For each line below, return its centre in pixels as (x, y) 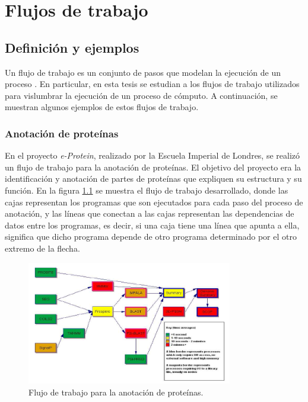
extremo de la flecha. (42, 248)
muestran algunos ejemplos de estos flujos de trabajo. (102, 107)
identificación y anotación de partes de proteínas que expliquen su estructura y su (153, 179)
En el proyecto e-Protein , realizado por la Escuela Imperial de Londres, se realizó (153, 155)
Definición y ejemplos (72, 47)
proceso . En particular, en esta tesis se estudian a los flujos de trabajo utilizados (152, 84)
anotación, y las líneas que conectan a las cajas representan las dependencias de (150, 213)
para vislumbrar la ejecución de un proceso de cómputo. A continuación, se (141, 95)
